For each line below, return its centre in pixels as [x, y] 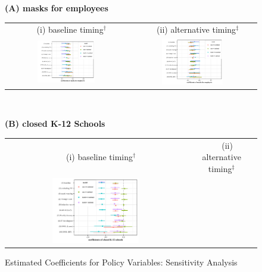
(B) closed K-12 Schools [55, 124]
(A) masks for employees [57, 8]
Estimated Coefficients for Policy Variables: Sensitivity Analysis [121, 262]
